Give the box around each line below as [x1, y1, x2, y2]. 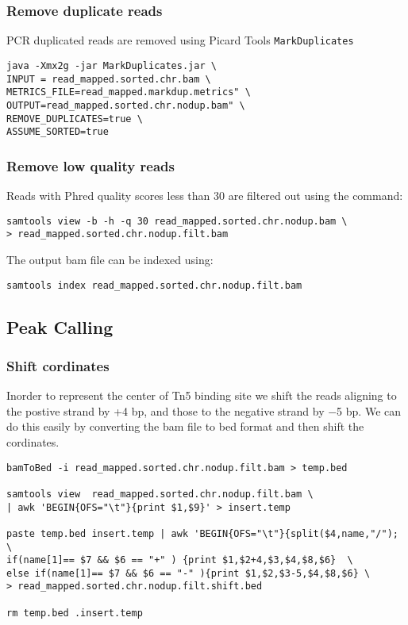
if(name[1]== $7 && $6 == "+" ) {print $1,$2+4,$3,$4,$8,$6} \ [6, 554, 353, 566]
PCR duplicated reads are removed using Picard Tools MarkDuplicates [6, 32, 354, 48]
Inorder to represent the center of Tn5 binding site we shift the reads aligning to [6, 387, 397, 404]
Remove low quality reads [6, 155, 175, 175]
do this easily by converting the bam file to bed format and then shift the [6, 418, 364, 435]
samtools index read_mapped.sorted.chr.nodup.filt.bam [6, 279, 302, 291]
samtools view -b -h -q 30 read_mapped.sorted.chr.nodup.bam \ [6, 215, 348, 227]
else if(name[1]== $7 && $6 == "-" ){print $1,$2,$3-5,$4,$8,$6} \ [6, 567, 371, 579]
